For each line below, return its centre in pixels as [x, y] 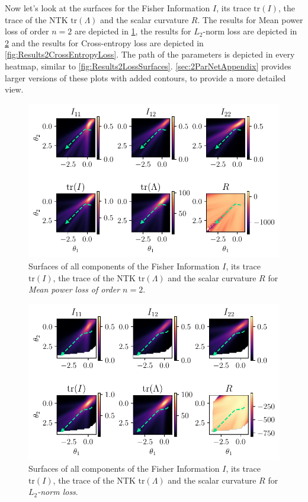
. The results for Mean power [250, 19]
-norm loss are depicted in [250, 31]
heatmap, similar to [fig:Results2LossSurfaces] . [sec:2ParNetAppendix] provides [148, 66]
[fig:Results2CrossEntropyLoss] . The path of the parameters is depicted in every [150, 54]
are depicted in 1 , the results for [133, 31]
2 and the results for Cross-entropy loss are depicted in [104, 42]
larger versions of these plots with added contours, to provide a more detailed [145, 77]
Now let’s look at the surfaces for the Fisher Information [108, 8]
